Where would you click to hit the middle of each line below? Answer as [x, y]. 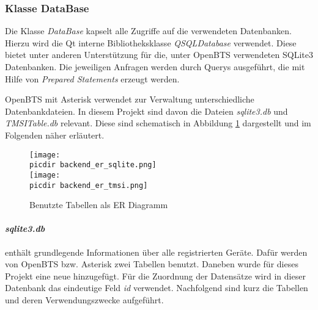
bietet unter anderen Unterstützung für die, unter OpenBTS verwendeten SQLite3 [159, 55]
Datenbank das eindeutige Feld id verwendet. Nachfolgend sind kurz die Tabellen [157, 288]
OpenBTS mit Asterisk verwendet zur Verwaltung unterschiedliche [130, 99]
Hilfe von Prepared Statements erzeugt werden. [92, 78]
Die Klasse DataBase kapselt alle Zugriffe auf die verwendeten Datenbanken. [148, 31]
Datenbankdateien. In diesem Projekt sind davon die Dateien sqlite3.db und [146, 111]
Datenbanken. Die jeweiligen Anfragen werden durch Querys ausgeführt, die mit [155, 67]
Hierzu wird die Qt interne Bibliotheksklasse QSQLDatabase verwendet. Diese [151, 42]
